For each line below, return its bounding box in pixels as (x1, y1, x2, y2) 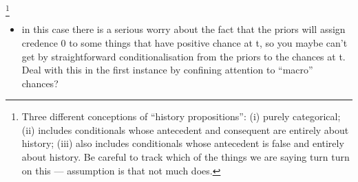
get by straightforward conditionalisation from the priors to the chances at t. (21, 49, 346, 63)
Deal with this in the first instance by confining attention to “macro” (21, 62, 313, 77)
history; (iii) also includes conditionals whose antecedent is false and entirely (21, 136, 344, 150)
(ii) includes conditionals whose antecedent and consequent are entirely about (21, 122, 349, 137)
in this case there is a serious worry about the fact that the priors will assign (21, 22, 346, 36)
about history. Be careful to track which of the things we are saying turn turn (21, 150, 350, 164)
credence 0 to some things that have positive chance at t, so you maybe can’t (21, 35, 348, 49)
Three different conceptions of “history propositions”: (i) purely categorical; (21, 109, 341, 124)
